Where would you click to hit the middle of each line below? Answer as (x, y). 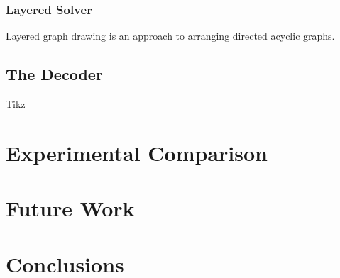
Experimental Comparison (137, 152)
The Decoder (54, 74)
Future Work (70, 208)
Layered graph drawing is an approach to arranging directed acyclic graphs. (170, 36)
